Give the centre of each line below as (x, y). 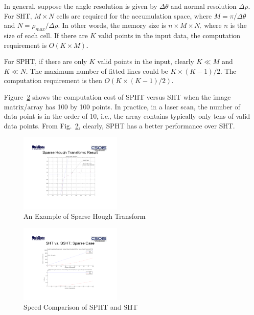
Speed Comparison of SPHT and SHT (81, 306)
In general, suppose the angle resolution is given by (81, 6)
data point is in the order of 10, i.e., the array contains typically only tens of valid (127, 116)
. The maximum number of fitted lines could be (97, 71)
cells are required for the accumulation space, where (134, 15)
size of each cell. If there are (46, 35)
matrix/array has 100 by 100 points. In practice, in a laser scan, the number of (122, 106)
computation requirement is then (53, 80)
